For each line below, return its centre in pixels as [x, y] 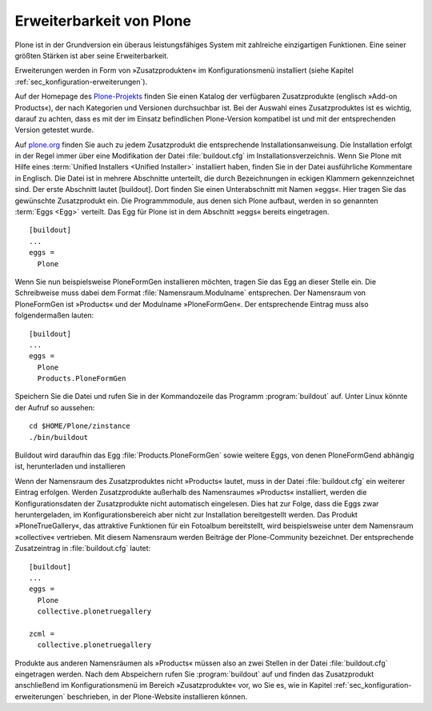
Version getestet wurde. [54, 130]
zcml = [42, 633]
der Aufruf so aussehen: [55, 407]
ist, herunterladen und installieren [70, 466]
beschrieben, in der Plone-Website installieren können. [157, 697]
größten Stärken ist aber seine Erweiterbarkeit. [92, 55]
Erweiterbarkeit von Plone [103, 21]
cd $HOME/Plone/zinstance [80, 426]
